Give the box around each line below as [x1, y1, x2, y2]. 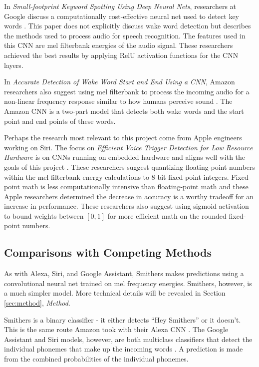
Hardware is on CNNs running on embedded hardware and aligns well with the [4, 152, 246, 162]
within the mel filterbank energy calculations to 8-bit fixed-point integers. [4, 171, 229, 182]
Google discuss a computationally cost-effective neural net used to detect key [4, 10, 240, 21]
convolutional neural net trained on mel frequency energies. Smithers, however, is [4, 278, 252, 288]
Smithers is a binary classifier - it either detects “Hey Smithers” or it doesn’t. [4, 314, 241, 325]
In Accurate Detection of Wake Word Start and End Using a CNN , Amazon [4, 76, 235, 87]
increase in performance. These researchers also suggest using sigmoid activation [4, 201, 249, 211]
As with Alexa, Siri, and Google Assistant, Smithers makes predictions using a [4, 268, 244, 279]
